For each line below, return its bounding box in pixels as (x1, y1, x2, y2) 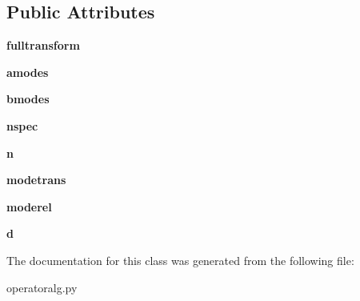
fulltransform (6, 37, 80, 54)
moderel (6, 198, 52, 215)
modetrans (6, 171, 66, 188)
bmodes (6, 90, 50, 107)
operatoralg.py (6, 279, 78, 295)
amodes (6, 63, 49, 80)
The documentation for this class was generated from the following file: (6, 251, 354, 268)
